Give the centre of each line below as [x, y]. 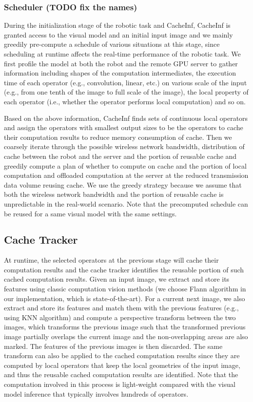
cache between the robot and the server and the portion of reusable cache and [120, 156]
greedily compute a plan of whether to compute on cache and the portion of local [125, 165]
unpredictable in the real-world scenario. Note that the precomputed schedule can [126, 203]
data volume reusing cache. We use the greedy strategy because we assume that [123, 184]
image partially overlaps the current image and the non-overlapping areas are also [126, 336]
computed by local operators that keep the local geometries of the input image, [122, 365]
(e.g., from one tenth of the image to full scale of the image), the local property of [126, 92]
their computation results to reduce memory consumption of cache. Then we [118, 137]
